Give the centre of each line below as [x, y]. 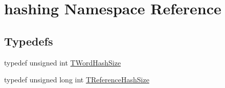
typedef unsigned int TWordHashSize [63, 62]
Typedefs [29, 41]
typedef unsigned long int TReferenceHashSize [77, 80]
